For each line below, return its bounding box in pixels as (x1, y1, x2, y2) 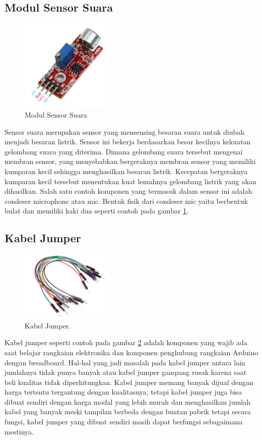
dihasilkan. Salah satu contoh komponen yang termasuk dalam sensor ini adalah (5, 186, 252, 196)
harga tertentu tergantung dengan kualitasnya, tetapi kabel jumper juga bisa (5, 387, 242, 397)
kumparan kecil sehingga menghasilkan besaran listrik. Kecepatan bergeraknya (5, 166, 248, 176)
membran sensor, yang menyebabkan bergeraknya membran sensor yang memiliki (5, 156, 256, 167)
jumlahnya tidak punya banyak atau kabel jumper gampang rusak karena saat (5, 367, 247, 377)
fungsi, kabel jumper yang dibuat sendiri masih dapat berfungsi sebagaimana (5, 416, 243, 427)
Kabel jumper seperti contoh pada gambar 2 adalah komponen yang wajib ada (5, 337, 247, 348)
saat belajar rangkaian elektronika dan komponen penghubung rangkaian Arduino (5, 347, 258, 357)
